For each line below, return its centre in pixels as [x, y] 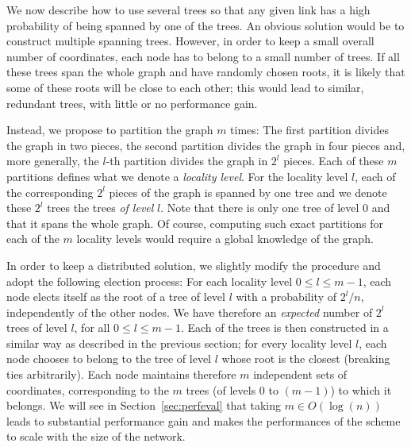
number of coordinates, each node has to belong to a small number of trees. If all [203, 56]
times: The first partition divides [309, 130]
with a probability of [286, 297]
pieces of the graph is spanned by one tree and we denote [248, 192]
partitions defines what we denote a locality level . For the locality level [177, 176]
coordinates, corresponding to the [88, 389]
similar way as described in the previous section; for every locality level [179, 343]
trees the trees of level [100, 208]
